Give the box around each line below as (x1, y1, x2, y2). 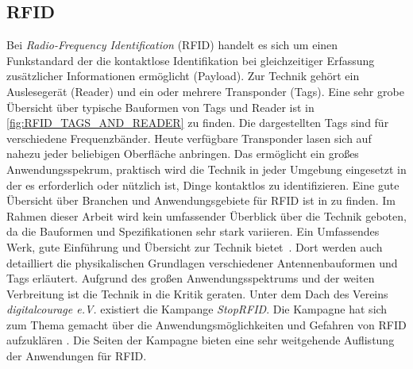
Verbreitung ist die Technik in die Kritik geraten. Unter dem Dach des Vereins (6, 285, 388, 302)
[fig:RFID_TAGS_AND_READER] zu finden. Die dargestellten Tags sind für (6, 114, 389, 131)
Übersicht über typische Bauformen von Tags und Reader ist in (6, 98, 315, 115)
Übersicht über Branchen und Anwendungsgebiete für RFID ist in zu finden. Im (6, 192, 396, 209)
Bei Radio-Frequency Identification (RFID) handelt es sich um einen (6, 37, 338, 53)
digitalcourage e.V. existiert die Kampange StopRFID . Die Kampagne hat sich (6, 301, 388, 317)
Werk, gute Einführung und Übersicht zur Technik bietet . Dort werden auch (6, 238, 383, 255)
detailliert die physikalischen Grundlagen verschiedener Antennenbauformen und (6, 254, 398, 271)
